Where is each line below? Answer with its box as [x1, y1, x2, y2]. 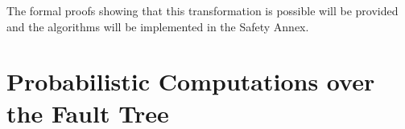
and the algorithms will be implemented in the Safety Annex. [6, 18, 309, 34]
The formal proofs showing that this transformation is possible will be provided [6, 2, 399, 18]
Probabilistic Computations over [6, 65, 375, 98]
